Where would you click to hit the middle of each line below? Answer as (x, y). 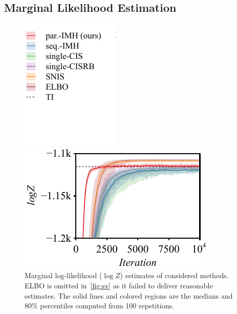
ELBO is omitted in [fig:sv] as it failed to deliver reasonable (119, 285)
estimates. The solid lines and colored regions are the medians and (129, 295)
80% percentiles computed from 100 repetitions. (99, 306)
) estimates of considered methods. (174, 275)
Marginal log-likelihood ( (63, 275)
